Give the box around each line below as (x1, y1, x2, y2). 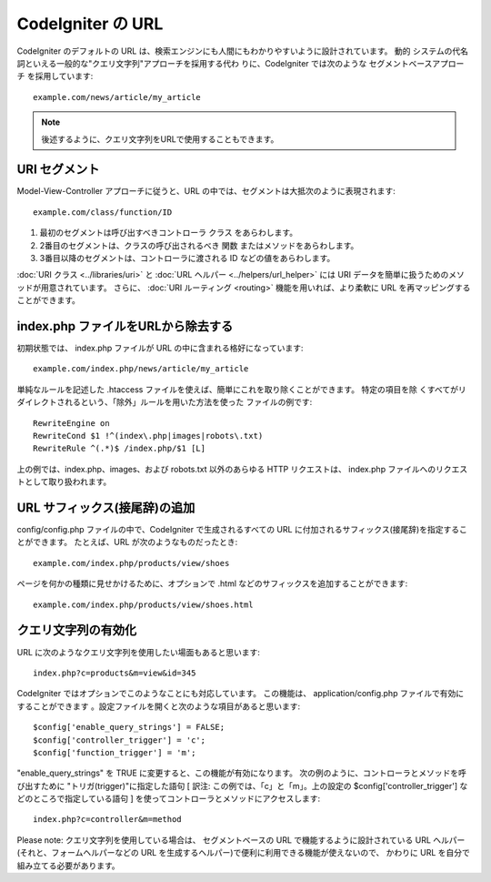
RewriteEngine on (33, 418, 110, 428)
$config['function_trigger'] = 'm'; (33, 747, 196, 757)
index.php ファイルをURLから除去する (16, 319, 234, 334)
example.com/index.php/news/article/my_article (33, 364, 249, 374)
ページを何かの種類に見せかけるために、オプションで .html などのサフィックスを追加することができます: (16, 578, 408, 589)
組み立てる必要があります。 (16, 860, 120, 871)
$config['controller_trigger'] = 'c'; (33, 735, 206, 745)
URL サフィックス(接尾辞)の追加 (16, 500, 195, 515)
